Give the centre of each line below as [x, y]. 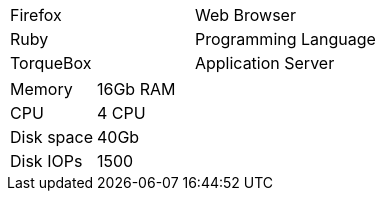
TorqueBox [51, 63]
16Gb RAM [136, 89]
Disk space [51, 137]
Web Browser [245, 15]
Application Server [264, 63]
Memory [41, 89]
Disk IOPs [46, 161]
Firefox [36, 15]
